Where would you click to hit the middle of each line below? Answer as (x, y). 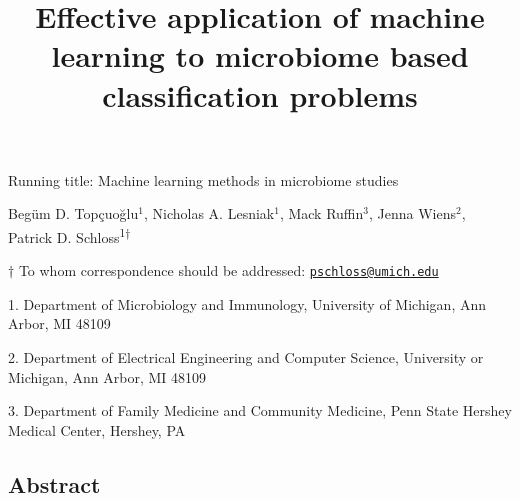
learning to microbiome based (260, 55)
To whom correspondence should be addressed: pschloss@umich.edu (228, 270)
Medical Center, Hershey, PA (97, 429)
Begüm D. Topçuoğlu (73, 213)
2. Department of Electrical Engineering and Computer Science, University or (246, 357)
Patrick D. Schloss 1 (67, 235)
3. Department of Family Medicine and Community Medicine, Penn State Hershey (260, 410)
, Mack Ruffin (321, 213)
